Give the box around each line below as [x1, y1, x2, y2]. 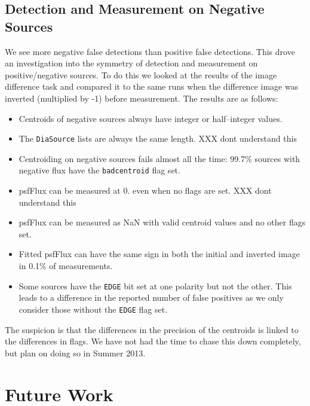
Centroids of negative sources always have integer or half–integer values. [19, 112, 283, 124]
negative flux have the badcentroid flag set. [19, 164, 180, 176]
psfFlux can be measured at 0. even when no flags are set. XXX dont [19, 184, 272, 197]
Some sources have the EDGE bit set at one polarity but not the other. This [19, 279, 292, 292]
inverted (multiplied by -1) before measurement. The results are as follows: [5, 91, 278, 104]
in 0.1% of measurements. [19, 260, 113, 272]
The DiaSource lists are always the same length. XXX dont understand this [19, 132, 297, 145]
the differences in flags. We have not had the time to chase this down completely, [5, 335, 301, 347]
